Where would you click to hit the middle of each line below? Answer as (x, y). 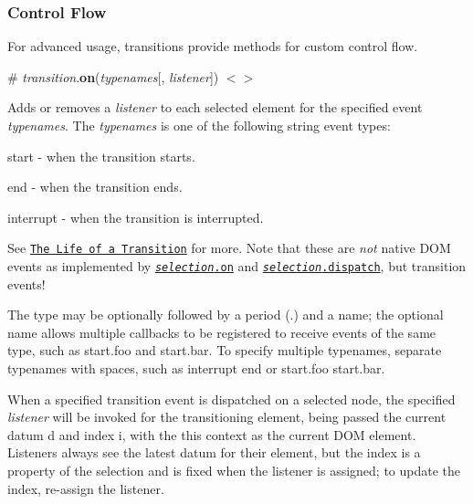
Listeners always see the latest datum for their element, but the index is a (214, 452)
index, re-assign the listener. (86, 488)
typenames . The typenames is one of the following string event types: (199, 125)
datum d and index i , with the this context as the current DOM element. (212, 434)
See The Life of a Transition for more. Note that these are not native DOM (229, 248)
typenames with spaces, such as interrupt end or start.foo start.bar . (196, 368)
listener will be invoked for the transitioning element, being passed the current (227, 417)
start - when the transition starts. (101, 156)
